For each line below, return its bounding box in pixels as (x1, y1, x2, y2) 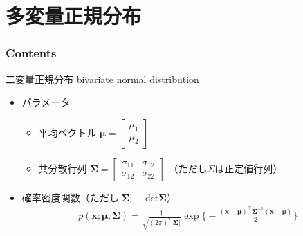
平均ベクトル (38, 125, 97, 139)
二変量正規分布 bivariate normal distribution (6, 71, 199, 86)
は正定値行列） (214, 161, 283, 175)
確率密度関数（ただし (21, 190, 119, 204)
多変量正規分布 (6, 1, 142, 30)
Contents (6, 44, 57, 62)
